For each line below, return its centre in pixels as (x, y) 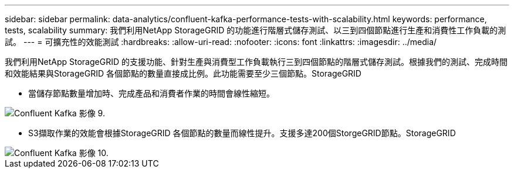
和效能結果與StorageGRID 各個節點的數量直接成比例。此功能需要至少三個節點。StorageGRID (183, 73)
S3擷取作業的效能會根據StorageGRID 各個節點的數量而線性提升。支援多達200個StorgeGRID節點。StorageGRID (242, 133)
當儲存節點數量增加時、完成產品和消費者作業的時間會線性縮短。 (151, 93)
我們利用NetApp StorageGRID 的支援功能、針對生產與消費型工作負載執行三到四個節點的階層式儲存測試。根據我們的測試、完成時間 (256, 62)
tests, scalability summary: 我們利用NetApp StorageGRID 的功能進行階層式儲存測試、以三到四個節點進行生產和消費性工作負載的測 (256, 30)
